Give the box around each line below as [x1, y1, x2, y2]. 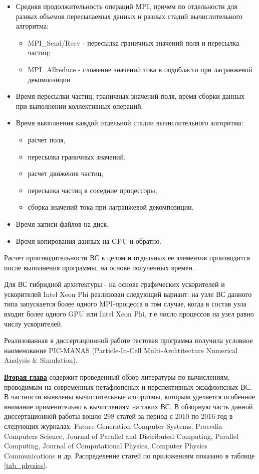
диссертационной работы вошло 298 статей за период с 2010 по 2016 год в [4, 411, 233, 421]
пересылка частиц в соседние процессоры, [28, 185, 157, 195]
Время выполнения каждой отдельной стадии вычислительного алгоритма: [16, 117, 243, 128]
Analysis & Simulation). [4, 355, 78, 365]
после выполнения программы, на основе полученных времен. [4, 262, 194, 272]
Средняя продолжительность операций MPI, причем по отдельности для [16, 1, 237, 11]
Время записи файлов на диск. [16, 218, 109, 229]
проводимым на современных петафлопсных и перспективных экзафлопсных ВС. [4, 381, 252, 392]
